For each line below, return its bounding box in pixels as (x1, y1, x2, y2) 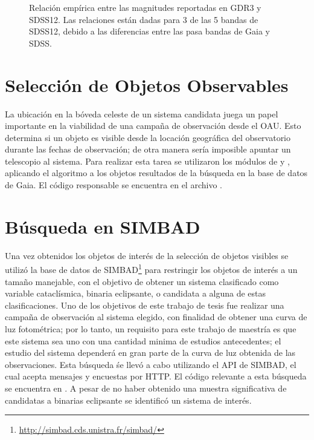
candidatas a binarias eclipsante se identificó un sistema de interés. (5, 393, 252, 406)
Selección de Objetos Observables (5, 72, 289, 97)
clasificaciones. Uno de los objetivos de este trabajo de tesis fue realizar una (5, 298, 284, 311)
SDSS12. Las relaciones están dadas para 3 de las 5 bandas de (29, 13, 258, 25)
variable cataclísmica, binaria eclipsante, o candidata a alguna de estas (5, 287, 266, 300)
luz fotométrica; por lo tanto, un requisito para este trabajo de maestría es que (5, 323, 296, 335)
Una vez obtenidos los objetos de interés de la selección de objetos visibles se (5, 249, 289, 261)
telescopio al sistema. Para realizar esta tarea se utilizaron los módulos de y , (5, 154, 290, 167)
